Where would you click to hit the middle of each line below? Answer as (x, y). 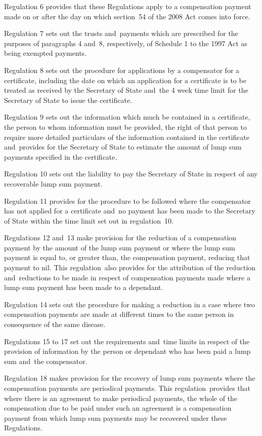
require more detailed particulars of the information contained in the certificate (127, 137)
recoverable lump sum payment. (53, 183)
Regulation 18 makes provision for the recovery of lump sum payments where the (130, 378)
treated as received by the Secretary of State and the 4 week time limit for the (126, 90)
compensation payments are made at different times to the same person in (119, 314)
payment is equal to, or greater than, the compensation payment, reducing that (127, 257)
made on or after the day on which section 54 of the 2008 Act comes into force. (127, 16)
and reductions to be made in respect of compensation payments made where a (127, 277)
